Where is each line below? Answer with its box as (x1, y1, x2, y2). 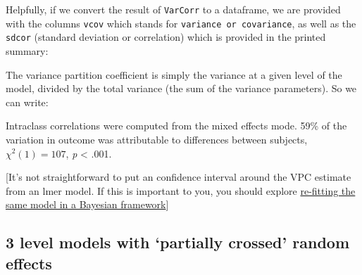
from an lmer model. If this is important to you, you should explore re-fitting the (6, 183, 356, 198)
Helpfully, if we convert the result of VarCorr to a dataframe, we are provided (6, 2, 341, 16)
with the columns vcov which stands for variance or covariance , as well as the (6, 15, 356, 30)
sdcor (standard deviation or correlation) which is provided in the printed (6, 30, 326, 44)
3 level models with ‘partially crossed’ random (6, 231, 349, 253)
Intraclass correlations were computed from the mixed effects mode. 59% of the (6, 118, 347, 133)
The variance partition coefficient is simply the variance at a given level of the (6, 67, 342, 82)
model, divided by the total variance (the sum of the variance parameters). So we (6, 81, 357, 96)
